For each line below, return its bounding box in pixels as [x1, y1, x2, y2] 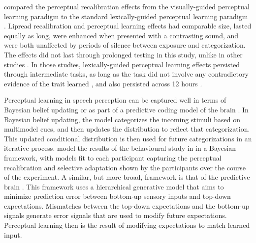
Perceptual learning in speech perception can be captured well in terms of [4, 95, 226, 105]
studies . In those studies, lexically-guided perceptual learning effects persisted [4, 59, 240, 69]
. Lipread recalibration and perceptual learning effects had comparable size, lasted [4, 21, 252, 31]
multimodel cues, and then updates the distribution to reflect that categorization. [4, 124, 250, 134]
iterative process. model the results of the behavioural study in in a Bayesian [4, 143, 236, 153]
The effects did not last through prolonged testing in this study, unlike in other [4, 49, 243, 59]
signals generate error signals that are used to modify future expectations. [4, 210, 227, 220]
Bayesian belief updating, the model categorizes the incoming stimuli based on [4, 114, 241, 124]
